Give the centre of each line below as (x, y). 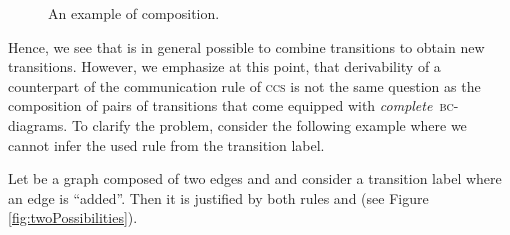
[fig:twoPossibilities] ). (73, 217)
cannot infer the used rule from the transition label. (166, 144)
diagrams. (38, 124)
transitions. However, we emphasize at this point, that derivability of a (224, 66)
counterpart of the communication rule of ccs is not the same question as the (244, 85)
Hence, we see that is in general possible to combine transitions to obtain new (246, 46)
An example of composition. (134, 13)
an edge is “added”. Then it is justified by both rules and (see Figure (218, 197)
